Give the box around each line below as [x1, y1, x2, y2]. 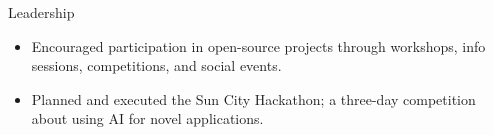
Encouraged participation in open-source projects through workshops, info [31, 35, 486, 56]
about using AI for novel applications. [31, 108, 264, 129]
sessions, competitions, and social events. [31, 55, 282, 76]
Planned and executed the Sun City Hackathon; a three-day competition [31, 88, 476, 109]
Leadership [8, 2, 75, 22]
